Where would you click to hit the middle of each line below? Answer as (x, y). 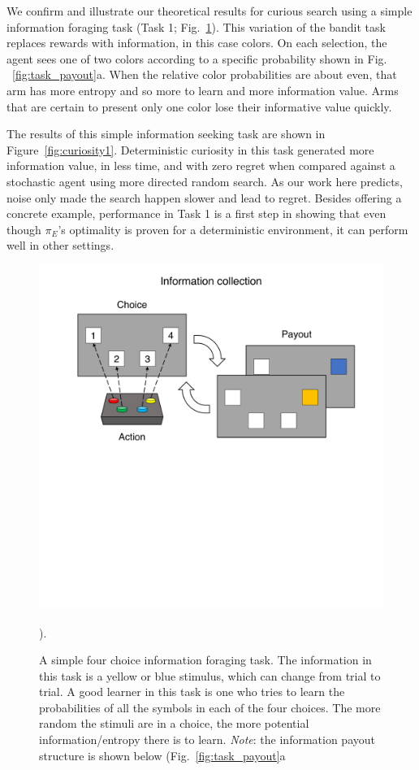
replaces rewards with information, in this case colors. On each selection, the (197, 43)
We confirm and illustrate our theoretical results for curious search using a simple (209, 11)
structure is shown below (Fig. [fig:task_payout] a (162, 755)
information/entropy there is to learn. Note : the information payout (207, 740)
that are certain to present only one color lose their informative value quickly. (199, 106)
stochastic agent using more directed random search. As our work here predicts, (205, 181)
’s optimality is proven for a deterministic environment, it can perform (233, 229)
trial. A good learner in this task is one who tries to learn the (192, 692)
